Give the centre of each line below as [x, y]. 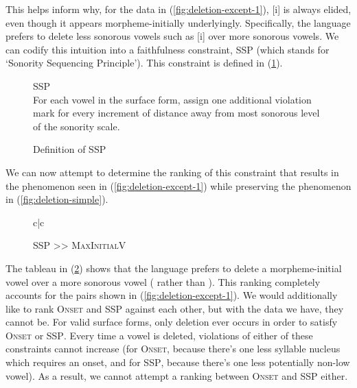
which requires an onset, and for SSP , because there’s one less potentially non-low [178, 362]
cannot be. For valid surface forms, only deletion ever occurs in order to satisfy [172, 322]
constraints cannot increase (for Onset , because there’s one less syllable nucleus [173, 349]
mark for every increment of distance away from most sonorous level [176, 113]
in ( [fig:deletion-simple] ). [57, 199]
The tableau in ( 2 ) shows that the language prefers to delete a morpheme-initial [174, 268]
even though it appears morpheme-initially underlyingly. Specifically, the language [178, 22]
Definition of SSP [70, 149]
